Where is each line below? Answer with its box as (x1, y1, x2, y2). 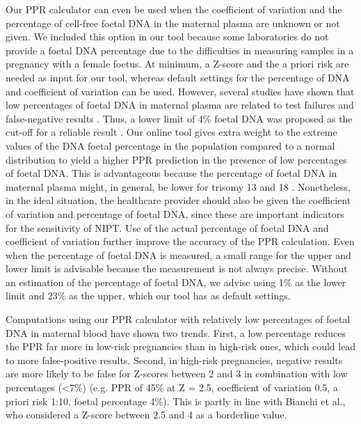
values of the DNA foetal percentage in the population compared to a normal (6, 138, 335, 152)
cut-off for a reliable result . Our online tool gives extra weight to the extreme (6, 125, 337, 139)
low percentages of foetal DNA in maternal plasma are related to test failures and (6, 97, 354, 112)
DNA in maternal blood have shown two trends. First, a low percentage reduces (6, 325, 346, 340)
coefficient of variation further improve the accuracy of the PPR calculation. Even (6, 234, 355, 249)
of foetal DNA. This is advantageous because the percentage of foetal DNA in (6, 166, 337, 180)
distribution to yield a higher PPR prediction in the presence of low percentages (6, 152, 347, 166)
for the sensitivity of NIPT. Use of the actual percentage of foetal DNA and (6, 220, 329, 235)
